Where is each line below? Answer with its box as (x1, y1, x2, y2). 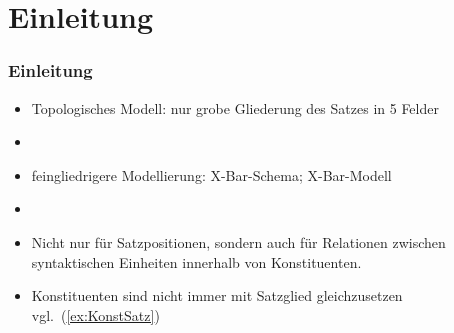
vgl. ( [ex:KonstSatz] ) (31, 304, 160, 325)
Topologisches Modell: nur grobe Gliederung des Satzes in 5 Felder (31, 97, 439, 118)
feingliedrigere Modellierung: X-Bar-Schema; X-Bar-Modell (31, 164, 392, 185)
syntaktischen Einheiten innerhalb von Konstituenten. (31, 251, 362, 272)
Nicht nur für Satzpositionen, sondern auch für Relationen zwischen (31, 231, 446, 252)
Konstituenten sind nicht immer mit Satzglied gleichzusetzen (31, 285, 403, 306)
